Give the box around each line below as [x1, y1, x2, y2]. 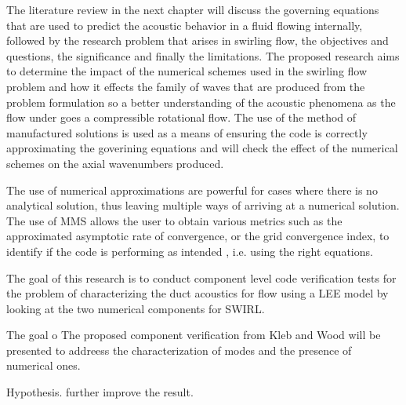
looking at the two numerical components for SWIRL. [6, 300, 265, 316]
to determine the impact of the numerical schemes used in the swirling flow [6, 63, 368, 79]
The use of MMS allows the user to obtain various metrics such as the [6, 212, 343, 228]
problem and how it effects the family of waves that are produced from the [6, 78, 365, 94]
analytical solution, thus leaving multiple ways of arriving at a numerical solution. [6, 197, 400, 213]
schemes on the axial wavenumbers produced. [6, 155, 224, 171]
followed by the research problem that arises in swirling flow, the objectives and [6, 32, 389, 49]
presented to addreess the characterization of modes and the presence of [6, 341, 352, 358]
